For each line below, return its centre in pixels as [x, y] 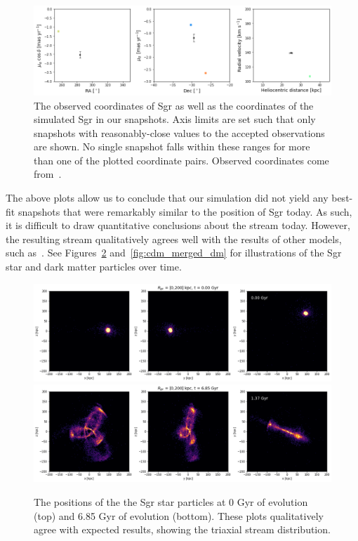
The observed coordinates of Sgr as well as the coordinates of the [174, 105]
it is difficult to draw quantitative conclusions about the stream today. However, [178, 225]
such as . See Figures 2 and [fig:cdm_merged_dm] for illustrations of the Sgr [174, 253]
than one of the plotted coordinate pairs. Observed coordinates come [181, 160]
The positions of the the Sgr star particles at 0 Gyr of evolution [171, 502]
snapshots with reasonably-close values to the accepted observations [179, 132]
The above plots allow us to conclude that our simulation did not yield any [167, 198]
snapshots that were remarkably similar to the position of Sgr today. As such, [185, 211]
